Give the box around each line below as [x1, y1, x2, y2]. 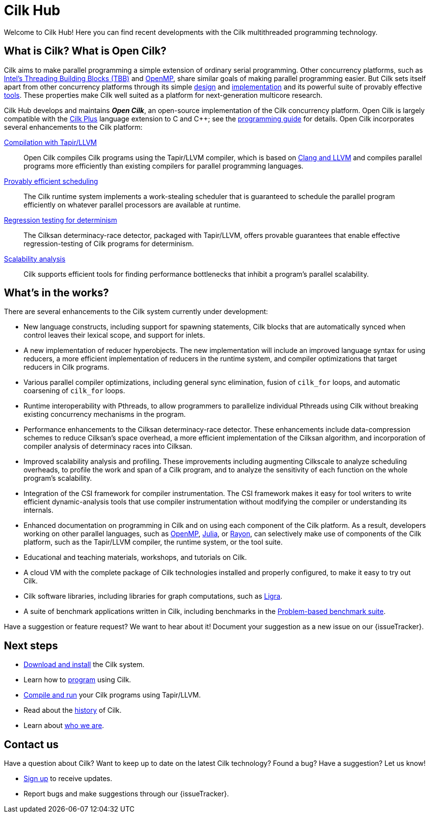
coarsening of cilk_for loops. [24, 386, 125, 395]
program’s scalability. [24, 474, 92, 483]
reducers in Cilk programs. [24, 363, 109, 372]
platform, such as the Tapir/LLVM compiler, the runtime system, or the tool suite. [24, 538, 283, 547]
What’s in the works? [4, 287, 109, 299]
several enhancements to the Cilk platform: [4, 122, 143, 131]
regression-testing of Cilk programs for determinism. [24, 239, 194, 248]
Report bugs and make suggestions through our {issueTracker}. [24, 789, 229, 798]
